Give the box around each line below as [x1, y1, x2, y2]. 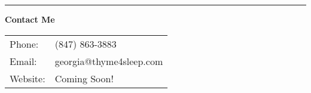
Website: [10, 71, 45, 85]
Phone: [10, 36, 39, 51]
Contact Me [5, 13, 55, 25]
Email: [10, 54, 37, 68]
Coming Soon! [54, 71, 114, 85]
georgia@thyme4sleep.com [54, 54, 163, 68]
